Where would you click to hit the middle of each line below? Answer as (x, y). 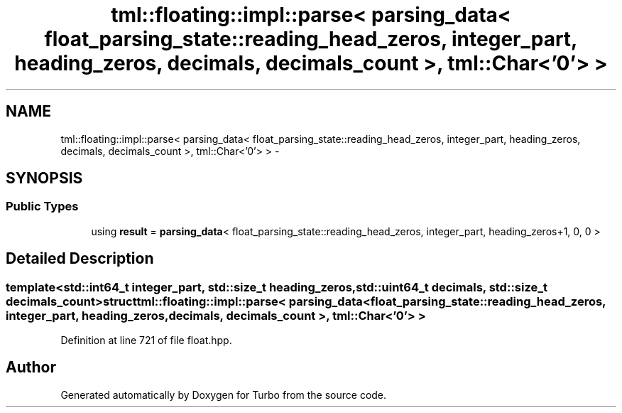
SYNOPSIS (44, 178)
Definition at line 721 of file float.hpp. (146, 340)
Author (31, 368)
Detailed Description (80, 259)
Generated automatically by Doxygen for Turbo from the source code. (224, 395)
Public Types (42, 206)
